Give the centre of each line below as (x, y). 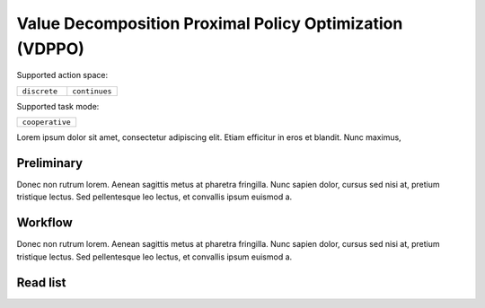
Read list (41, 282)
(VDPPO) (51, 48)
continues (92, 91)
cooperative (46, 123)
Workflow (45, 223)
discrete (40, 91)
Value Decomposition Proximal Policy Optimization (210, 23)
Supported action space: (62, 75)
